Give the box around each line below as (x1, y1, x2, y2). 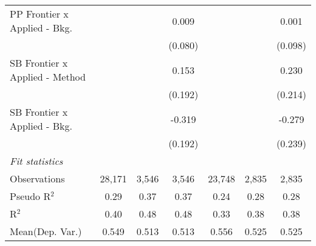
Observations (10, 171, 65, 185)
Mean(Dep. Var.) (10, 224, 82, 238)
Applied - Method (10, 70, 86, 84)
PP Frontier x (10, 7, 69, 21)
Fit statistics (10, 154, 63, 168)
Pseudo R (10, 189, 51, 203)
